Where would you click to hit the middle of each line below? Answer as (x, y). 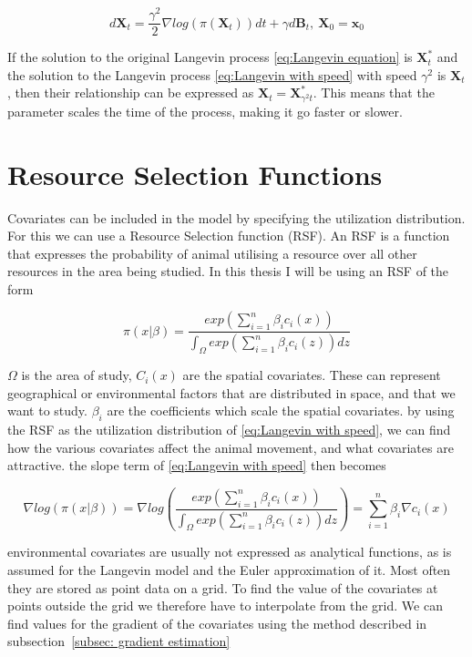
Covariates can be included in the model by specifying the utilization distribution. (236, 217)
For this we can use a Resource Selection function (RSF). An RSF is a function (229, 236)
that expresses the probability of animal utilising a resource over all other (212, 253)
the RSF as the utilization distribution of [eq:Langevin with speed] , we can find (229, 430)
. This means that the (374, 92)
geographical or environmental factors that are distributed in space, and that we (231, 392)
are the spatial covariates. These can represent (312, 375)
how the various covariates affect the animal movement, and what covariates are (231, 447)
